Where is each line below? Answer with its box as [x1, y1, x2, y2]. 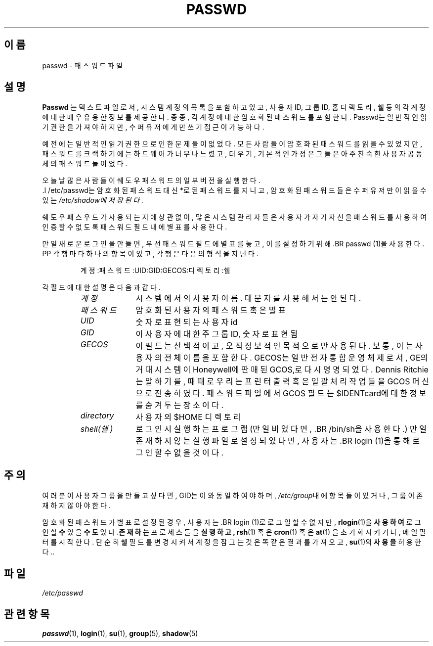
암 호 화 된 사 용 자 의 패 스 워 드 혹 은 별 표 [135, 305, 286, 316]
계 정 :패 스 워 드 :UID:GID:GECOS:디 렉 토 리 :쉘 [80, 266, 230, 275]
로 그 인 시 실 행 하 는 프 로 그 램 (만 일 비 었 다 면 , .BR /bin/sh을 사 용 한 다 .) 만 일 [135, 424, 427, 434]
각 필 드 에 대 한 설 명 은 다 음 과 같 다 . [42, 283, 161, 292]
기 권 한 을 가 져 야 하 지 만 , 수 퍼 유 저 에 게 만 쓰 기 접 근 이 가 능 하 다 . [42, 123, 264, 132]
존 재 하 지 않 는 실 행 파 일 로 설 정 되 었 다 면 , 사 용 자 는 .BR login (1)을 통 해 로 [135, 436, 420, 446]
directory [80, 411, 114, 421]
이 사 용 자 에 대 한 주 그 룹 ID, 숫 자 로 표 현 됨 [135, 329, 298, 339]
